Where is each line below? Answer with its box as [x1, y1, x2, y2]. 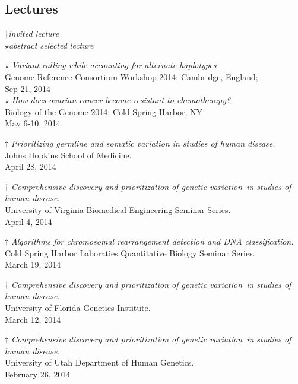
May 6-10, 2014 [5, 117, 61, 129]
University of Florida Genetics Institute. [5, 302, 151, 314]
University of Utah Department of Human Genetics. [5, 356, 194, 369]
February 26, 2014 [5, 368, 71, 380]
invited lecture [8, 27, 59, 40]
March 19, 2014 [5, 258, 61, 271]
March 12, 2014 [5, 313, 61, 325]
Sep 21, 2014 [5, 82, 50, 94]
